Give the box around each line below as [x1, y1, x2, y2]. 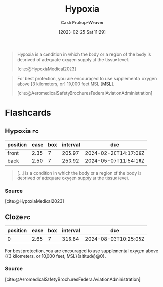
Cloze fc [5, 213, 31, 221]
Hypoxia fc [5, 127, 39, 135]
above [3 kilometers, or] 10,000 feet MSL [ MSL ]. [17, 81, 115, 87]
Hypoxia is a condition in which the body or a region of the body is [17, 51, 151, 57]
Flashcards [5, 108, 51, 118]
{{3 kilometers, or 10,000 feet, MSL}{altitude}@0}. [5, 253, 106, 259]
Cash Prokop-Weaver [60, 20, 104, 25]
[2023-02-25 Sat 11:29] [58, 29, 106, 35]
